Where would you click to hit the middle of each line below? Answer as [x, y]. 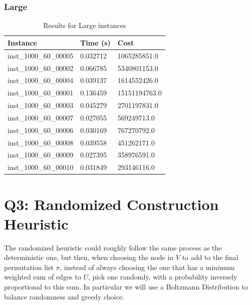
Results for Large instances [85, 25]
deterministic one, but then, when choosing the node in [89, 257]
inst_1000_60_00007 [41, 117]
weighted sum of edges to [43, 277]
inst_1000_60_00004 [41, 80]
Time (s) [95, 42]
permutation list [29, 267]
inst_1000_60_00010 [41, 167]
